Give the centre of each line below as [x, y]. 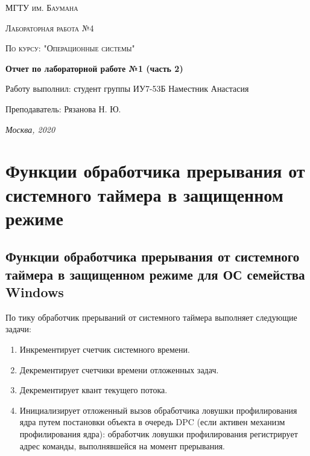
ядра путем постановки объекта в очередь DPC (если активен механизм [152, 422]
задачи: [18, 329]
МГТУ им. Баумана [42, 7]
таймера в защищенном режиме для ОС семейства [155, 274]
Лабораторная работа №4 [50, 27]
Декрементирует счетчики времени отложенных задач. [119, 369]
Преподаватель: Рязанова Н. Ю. [63, 108]
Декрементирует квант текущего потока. [93, 390]
